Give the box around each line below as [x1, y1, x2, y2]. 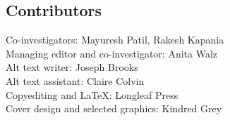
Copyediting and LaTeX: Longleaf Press [6, 87, 178, 102]
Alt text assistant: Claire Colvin [6, 73, 145, 88]
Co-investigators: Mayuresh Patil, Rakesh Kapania [6, 32, 224, 47]
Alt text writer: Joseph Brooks [6, 60, 138, 74]
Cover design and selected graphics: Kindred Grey [6, 101, 222, 116]
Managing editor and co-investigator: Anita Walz [6, 46, 218, 60]
